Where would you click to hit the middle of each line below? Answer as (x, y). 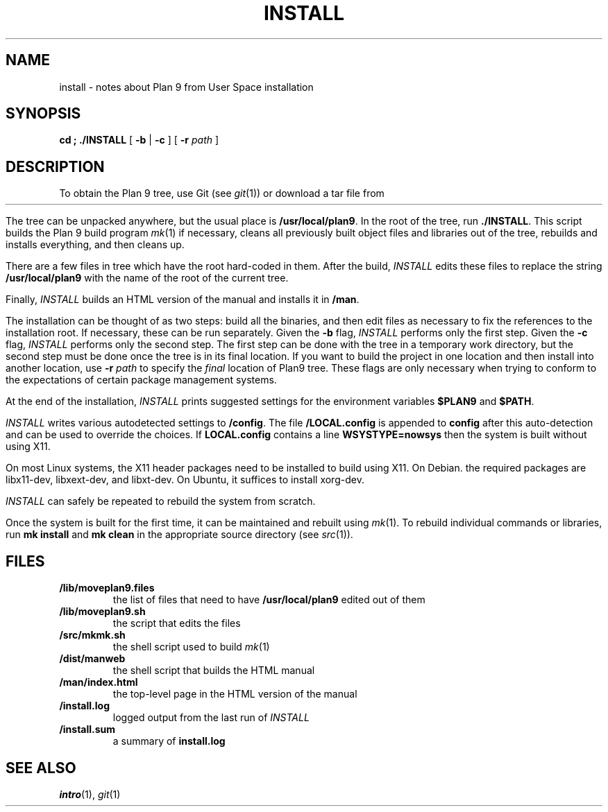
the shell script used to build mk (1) (191, 647)
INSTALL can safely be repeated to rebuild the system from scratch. (161, 501)
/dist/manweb (92, 659)
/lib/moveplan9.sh (102, 612)
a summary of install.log (169, 741)
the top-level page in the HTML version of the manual (235, 694)
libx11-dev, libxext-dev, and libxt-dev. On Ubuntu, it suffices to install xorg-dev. (185, 480)
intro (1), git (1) (90, 794)
